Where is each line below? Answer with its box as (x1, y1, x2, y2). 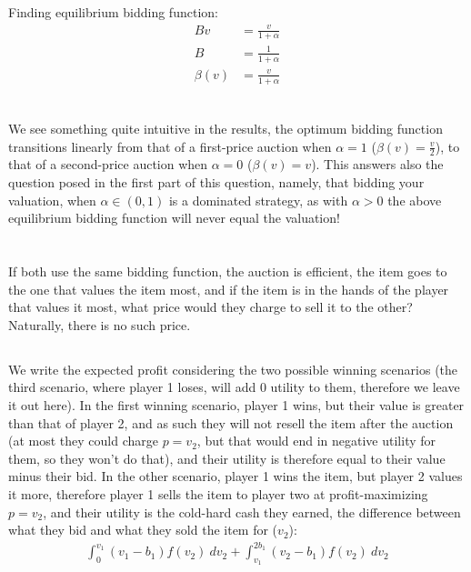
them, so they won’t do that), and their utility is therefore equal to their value (8, 448, 446, 467)
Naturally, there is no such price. (8, 315, 191, 334)
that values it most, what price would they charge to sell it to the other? (8, 297, 413, 316)
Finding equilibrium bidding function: (8, 3, 218, 22)
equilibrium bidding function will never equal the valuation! (8, 208, 340, 227)
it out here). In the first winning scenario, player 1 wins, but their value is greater (8, 395, 465, 414)
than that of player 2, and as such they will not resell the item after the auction (8, 413, 454, 432)
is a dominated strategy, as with (168, 190, 348, 209)
